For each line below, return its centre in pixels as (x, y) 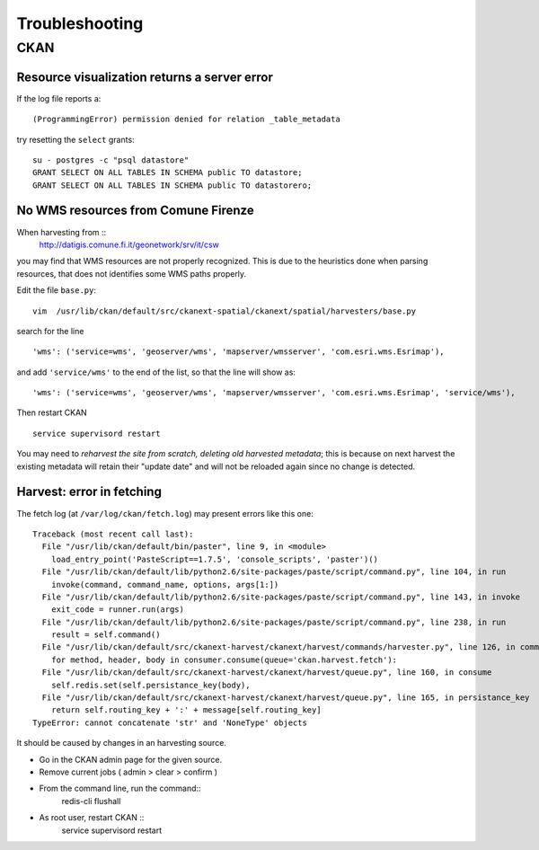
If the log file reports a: (59, 98)
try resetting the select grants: (75, 139)
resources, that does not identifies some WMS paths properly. (132, 273)
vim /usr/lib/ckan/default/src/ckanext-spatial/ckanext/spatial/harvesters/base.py (225, 311)
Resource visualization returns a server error (145, 77)
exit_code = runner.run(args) (117, 610)
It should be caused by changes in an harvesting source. (121, 743)
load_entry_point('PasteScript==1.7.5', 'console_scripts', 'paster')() (215, 559)
